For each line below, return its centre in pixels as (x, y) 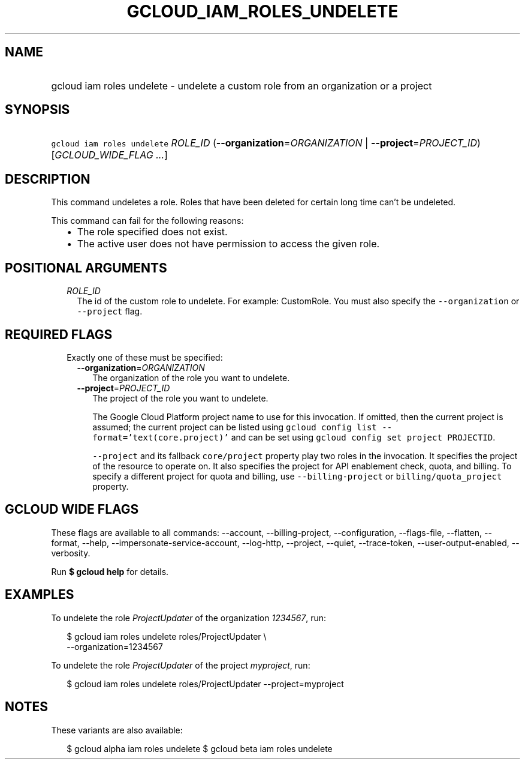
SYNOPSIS (37, 110)
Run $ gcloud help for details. (110, 571)
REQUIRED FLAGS (59, 334)
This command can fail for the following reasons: (147, 221)
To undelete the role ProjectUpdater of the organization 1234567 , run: (189, 618)
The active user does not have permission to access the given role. (228, 244)
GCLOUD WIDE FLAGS (72, 510)
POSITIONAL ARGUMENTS (86, 268)
